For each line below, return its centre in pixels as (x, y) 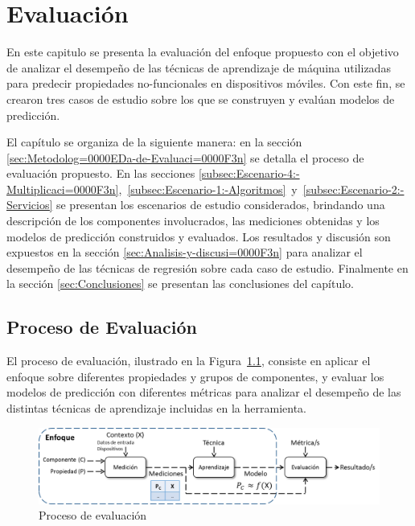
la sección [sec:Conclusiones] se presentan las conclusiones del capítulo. (180, 284)
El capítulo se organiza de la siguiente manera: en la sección (154, 142)
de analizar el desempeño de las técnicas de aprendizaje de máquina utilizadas (199, 67)
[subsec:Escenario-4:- (249, 173)
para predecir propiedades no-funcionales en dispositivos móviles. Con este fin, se (206, 83)
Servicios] (30, 205)
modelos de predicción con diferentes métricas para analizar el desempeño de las (204, 392)
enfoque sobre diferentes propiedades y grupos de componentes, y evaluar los (195, 376)
